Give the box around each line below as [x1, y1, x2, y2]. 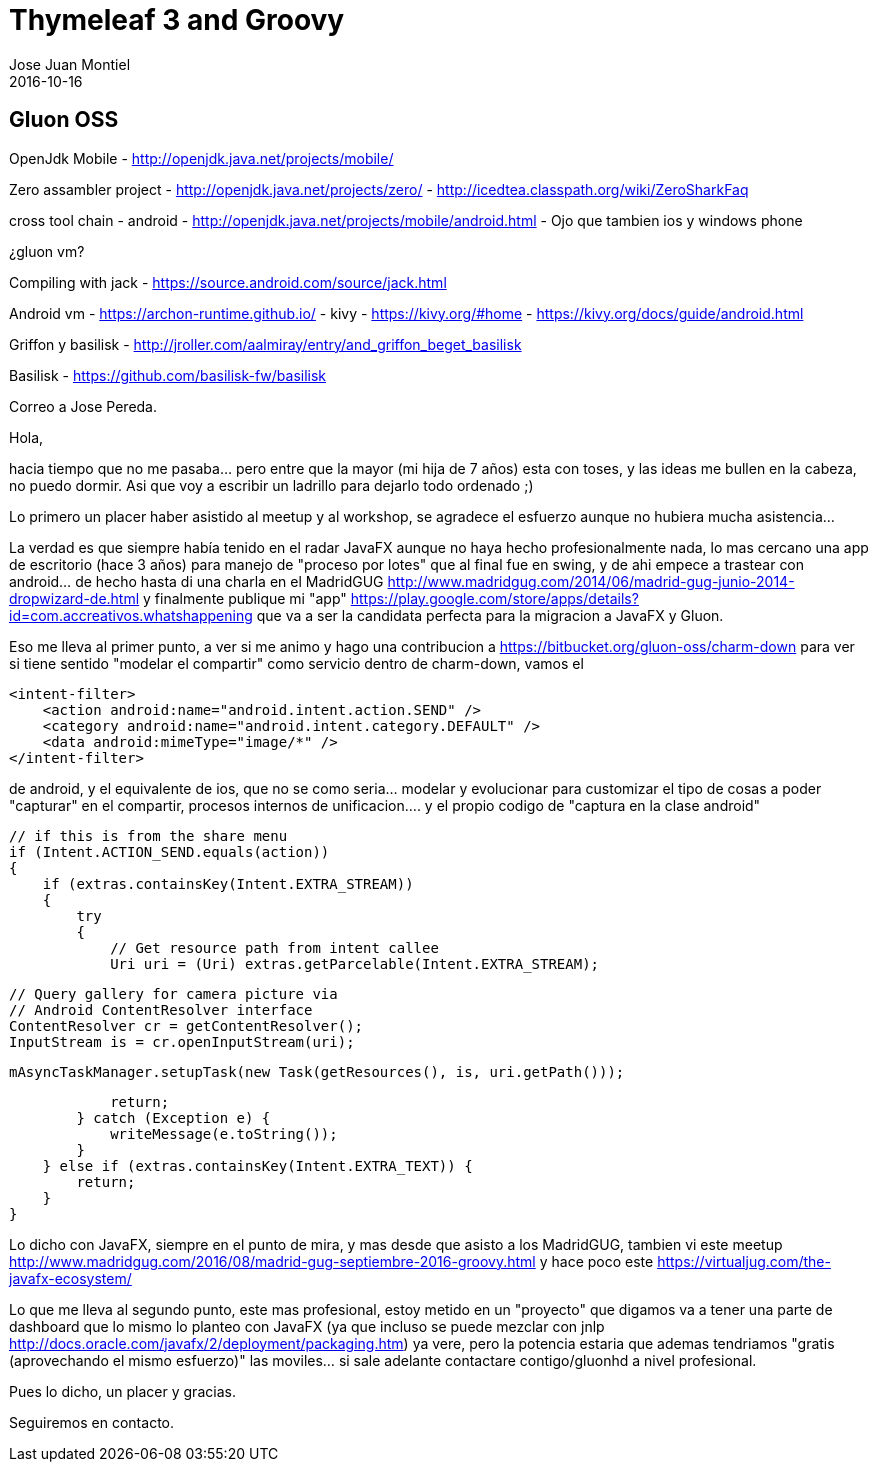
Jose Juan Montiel [9, 55, 131, 73]
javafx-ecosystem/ [9, 1269, 132, 1287]
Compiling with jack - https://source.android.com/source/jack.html [9, 273, 447, 291]
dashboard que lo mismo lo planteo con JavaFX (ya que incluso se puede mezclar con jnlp [9, 1317, 605, 1335]
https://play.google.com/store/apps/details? [350, 589, 639, 607]
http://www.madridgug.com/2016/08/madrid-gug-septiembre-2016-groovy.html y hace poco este [9, 1252, 654, 1270]
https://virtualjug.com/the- [657, 1252, 831, 1270]
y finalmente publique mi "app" [143, 589, 347, 607]
